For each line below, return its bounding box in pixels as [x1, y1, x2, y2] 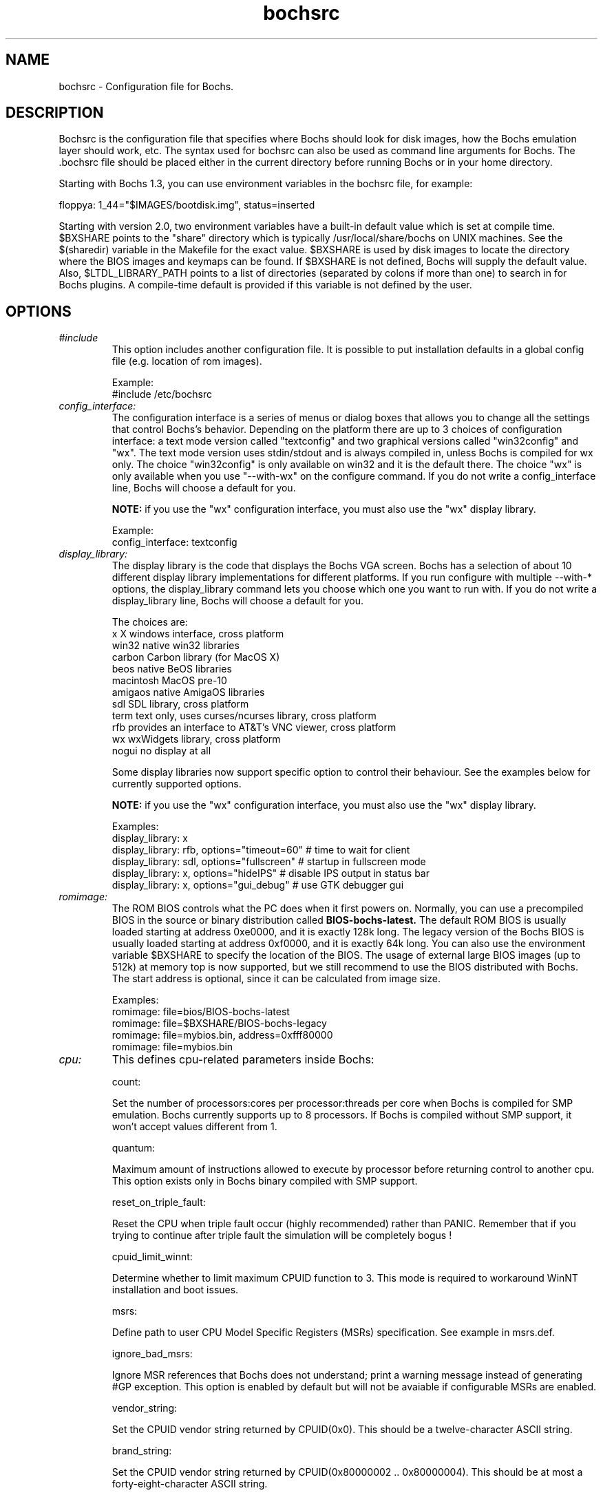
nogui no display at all [112, 745, 211, 757]
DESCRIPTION [6, 104, 104, 122]
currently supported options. [112, 778, 242, 790]
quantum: [112, 1142, 155, 1154]
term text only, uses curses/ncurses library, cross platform [112, 710, 377, 722]
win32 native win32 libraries [112, 639, 240, 652]
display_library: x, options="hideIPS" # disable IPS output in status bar [112, 867, 430, 880]
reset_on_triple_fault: [112, 1196, 206, 1209]
